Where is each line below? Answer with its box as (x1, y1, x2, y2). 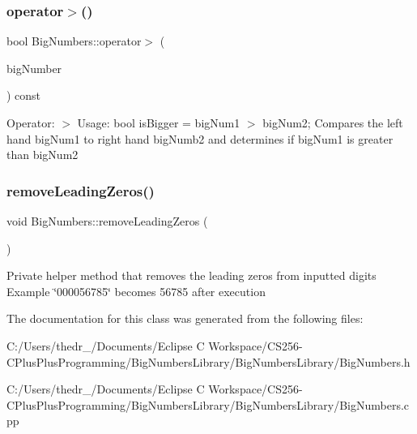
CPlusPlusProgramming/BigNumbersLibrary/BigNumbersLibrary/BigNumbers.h (6, 353, 411, 370)
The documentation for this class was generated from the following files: (6, 310, 364, 327)
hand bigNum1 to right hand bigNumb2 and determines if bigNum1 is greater (6, 130, 394, 147)
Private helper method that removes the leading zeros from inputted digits (6, 267, 377, 284)
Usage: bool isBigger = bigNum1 (77, 114, 240, 131)
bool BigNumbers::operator (6, 32, 142, 49)
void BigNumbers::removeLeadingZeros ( (6, 213, 208, 229)
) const (6, 87, 41, 104)
